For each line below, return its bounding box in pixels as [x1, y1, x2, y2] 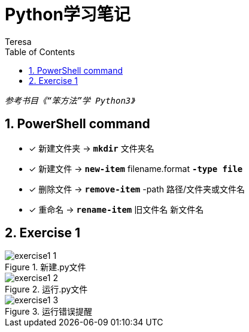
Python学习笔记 [5, 4, 130, 25]
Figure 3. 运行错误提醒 [5, 306, 92, 317]
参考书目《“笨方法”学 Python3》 [5, 95, 135, 105]
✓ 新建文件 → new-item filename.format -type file [29, 163, 243, 174]
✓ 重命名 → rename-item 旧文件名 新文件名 [29, 204, 204, 215]
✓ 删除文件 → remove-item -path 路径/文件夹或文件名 [29, 183, 245, 194]
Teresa [5, 36, 32, 47]
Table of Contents [5, 46, 75, 57]
